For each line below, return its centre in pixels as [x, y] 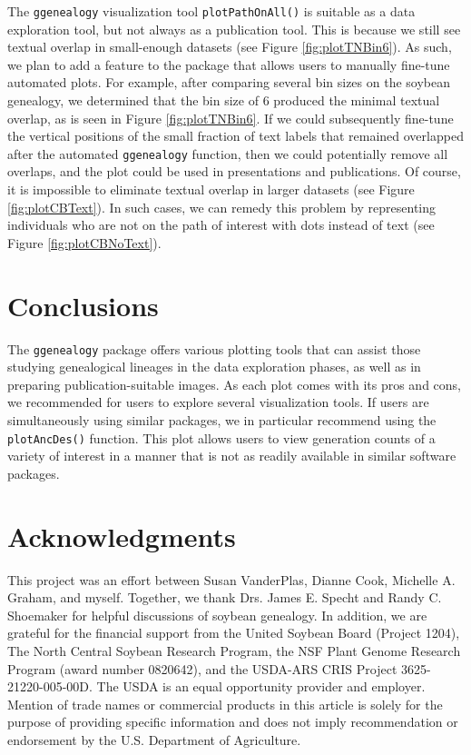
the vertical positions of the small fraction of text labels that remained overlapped [235, 136]
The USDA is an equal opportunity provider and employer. [261, 686]
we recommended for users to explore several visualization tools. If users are [218, 402]
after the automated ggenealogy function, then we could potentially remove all [228, 153]
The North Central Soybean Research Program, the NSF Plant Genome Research [234, 650]
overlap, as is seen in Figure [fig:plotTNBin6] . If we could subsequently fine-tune [231, 118]
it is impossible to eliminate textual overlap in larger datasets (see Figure [211, 189]
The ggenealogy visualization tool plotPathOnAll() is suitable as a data [211, 11]
